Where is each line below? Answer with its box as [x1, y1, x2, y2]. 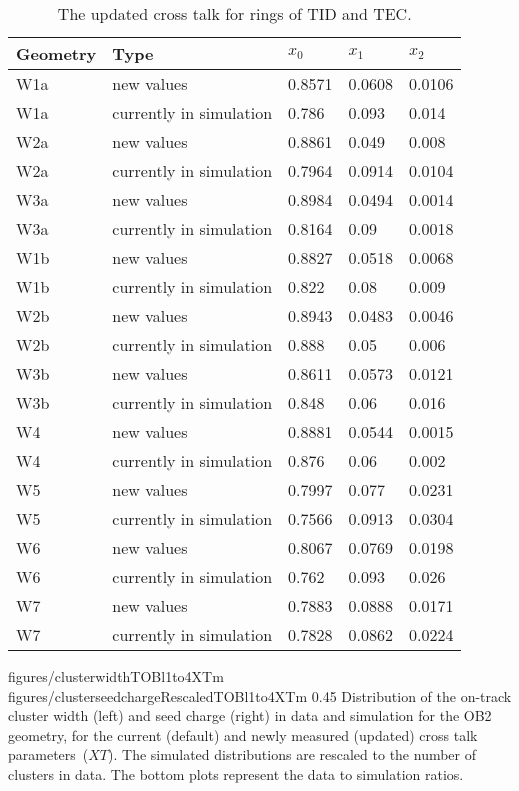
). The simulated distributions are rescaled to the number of [108, 744, 477, 765]
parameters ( [8, 744, 89, 765]
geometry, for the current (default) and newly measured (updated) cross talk [8, 724, 478, 745]
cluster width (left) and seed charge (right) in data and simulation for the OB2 [8, 705, 492, 726]
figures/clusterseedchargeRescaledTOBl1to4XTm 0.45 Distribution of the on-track [8, 685, 512, 706]
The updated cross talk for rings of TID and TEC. [57, 2, 412, 25]
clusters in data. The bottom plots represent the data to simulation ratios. [8, 763, 464, 784]
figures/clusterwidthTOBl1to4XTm [8, 666, 224, 686]
